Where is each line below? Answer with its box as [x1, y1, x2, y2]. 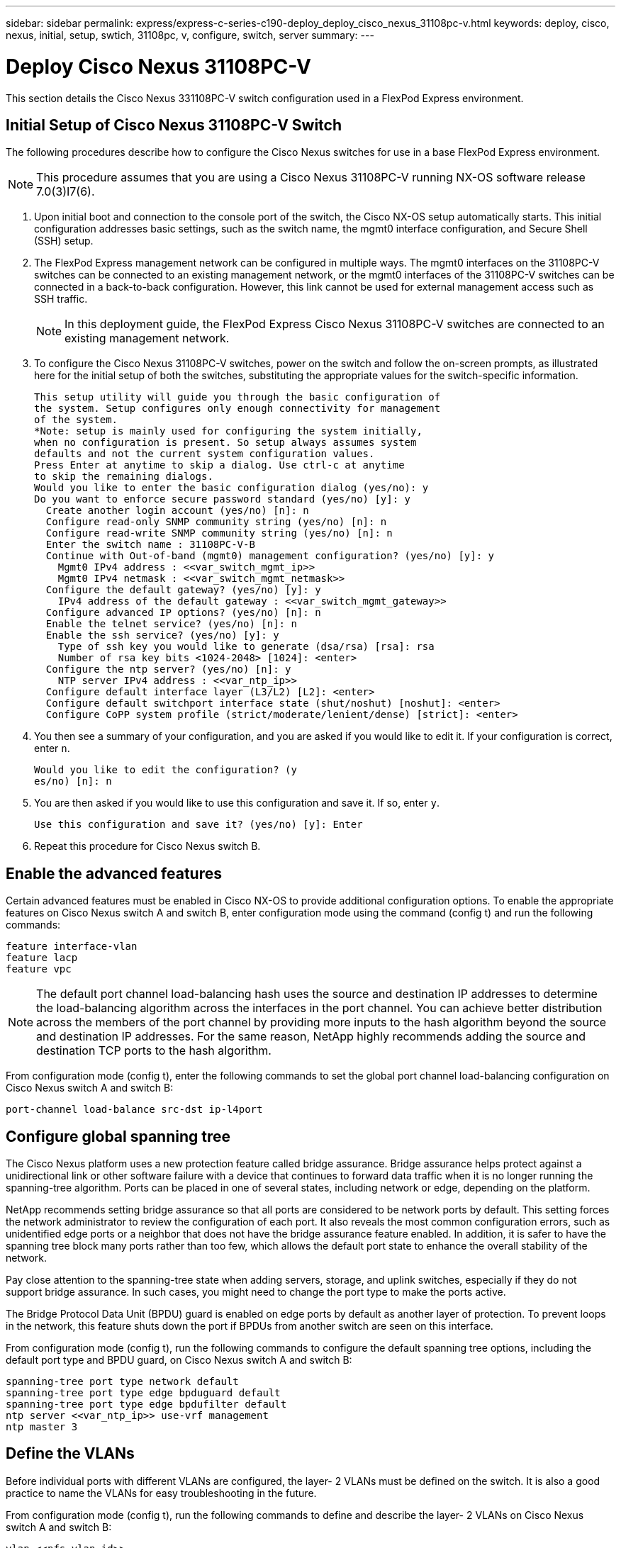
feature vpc [6, 963, 72, 975]
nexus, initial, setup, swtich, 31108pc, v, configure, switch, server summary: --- [6, 29, 374, 41]
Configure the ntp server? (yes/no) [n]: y [45, 663, 291, 675]
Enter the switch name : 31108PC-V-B [45, 539, 255, 551]
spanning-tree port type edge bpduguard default [6, 1387, 281, 1399]
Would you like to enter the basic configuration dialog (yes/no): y [34, 482, 429, 494]
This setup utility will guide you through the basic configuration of [34, 391, 441, 403]
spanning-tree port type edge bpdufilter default [6, 1398, 287, 1410]
